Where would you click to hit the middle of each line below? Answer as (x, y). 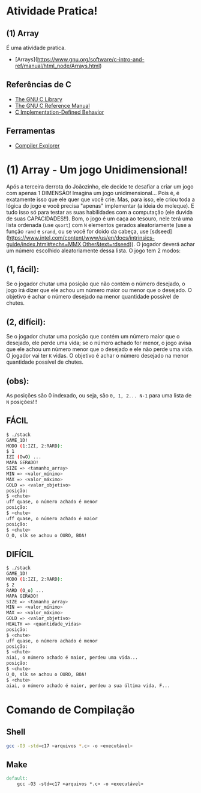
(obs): (18, 381)
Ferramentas (31, 131)
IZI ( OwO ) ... (24, 457)
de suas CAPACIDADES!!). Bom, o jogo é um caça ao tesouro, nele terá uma (100, 219)
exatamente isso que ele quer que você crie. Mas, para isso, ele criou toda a (100, 199)
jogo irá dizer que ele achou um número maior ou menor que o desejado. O (99, 290)
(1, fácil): (23, 269)
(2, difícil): (26, 322)
